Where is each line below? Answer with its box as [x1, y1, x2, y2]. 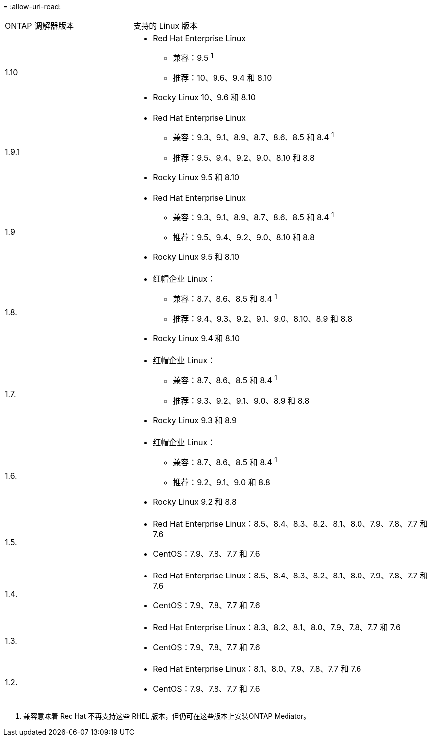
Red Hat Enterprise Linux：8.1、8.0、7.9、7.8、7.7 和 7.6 [153, 663, 361, 674]
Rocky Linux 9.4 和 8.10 [153, 333, 240, 344]
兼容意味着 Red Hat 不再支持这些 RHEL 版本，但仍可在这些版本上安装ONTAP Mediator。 [23, 711, 311, 720]
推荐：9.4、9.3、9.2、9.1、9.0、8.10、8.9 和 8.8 [173, 314, 353, 324]
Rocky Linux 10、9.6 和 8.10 [153, 92, 256, 103]
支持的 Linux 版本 [133, 21, 198, 31]
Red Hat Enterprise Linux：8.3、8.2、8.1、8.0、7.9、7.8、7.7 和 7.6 [153, 622, 401, 632]
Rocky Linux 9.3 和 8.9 [153, 415, 237, 425]
